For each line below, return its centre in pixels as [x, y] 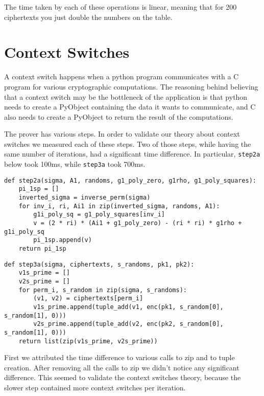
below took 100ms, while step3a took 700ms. [75, 164]
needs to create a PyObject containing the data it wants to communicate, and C [130, 107]
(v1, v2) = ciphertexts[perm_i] [88, 299]
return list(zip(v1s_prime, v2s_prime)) [88, 341]
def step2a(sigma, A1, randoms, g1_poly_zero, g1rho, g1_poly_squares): [130, 180]
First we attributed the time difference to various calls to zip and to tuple [119, 357]
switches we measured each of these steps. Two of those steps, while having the [128, 144]
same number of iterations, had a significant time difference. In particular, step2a [132, 154]
